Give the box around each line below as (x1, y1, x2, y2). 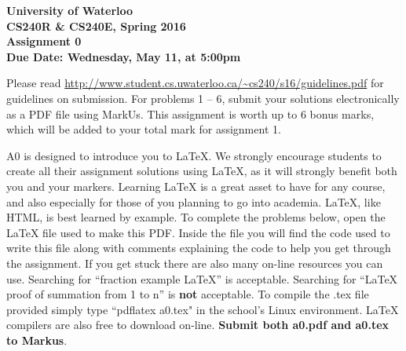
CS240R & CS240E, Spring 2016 (6, 17, 186, 34)
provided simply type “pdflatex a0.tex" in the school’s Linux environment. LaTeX (6, 301, 399, 317)
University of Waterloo (6, 2, 134, 18)
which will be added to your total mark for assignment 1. (6, 121, 281, 137)
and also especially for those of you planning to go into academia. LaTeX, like (6, 193, 381, 210)
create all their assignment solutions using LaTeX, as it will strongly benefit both (6, 163, 397, 179)
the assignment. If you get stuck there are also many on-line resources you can (6, 254, 383, 271)
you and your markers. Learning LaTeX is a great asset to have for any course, (6, 177, 386, 194)
